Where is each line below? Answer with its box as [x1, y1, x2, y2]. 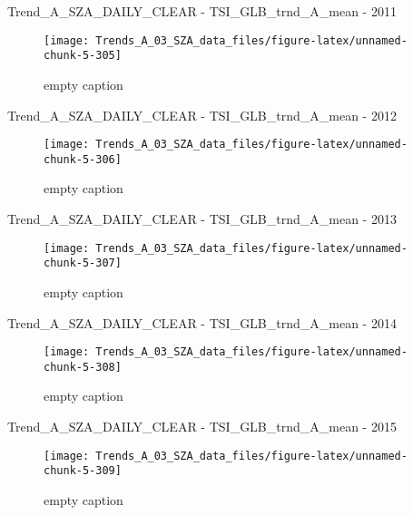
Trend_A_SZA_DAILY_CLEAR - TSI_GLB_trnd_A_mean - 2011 [7, 2, 397, 20]
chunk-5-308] [44, 360, 122, 374]
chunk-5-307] [44, 257, 122, 270]
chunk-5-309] [44, 464, 122, 478]
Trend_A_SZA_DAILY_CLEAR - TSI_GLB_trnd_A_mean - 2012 [7, 105, 397, 124]
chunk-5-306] [44, 152, 122, 166]
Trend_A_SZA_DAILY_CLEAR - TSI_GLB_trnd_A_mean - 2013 [7, 209, 397, 228]
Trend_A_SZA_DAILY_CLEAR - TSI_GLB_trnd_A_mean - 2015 [7, 417, 397, 435]
